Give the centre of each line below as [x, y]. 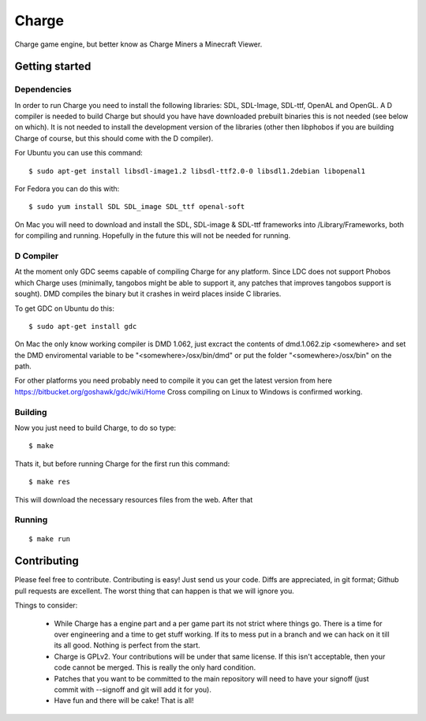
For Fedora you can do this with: [67, 189]
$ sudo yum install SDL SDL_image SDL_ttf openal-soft [137, 207]
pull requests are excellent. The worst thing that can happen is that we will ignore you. [155, 591]
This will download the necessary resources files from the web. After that [134, 499]
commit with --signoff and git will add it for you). [133, 689]
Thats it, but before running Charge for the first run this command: [122, 463]
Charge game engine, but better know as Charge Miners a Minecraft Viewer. [138, 44]
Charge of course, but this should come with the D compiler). [114, 138]
